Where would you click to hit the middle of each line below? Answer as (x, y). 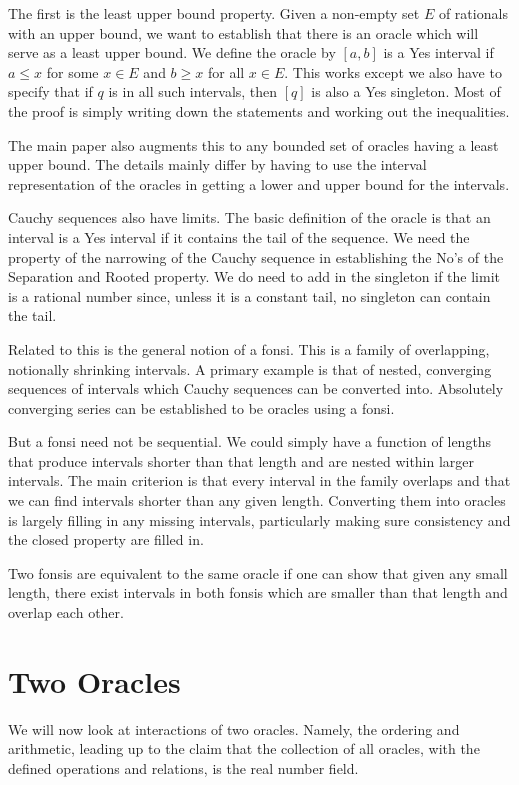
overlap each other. (66, 612)
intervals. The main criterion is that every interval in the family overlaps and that (259, 480)
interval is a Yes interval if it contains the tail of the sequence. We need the (239, 236)
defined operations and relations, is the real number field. (183, 767)
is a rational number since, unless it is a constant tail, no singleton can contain (249, 295)
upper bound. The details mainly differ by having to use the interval (217, 164)
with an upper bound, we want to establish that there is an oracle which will (243, 32)
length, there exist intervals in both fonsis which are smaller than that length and (258, 592)
